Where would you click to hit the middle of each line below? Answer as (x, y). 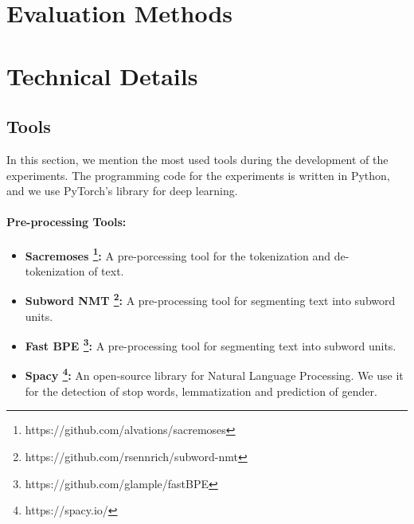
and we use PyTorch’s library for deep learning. (122, 191)
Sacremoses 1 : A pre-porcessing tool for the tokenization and (178, 254)
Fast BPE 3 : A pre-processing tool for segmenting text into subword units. (211, 344)
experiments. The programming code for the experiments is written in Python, (198, 175)
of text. (106, 270)
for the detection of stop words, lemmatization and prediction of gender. (201, 391)
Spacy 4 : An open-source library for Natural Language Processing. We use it (214, 374)
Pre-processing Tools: (66, 222)
